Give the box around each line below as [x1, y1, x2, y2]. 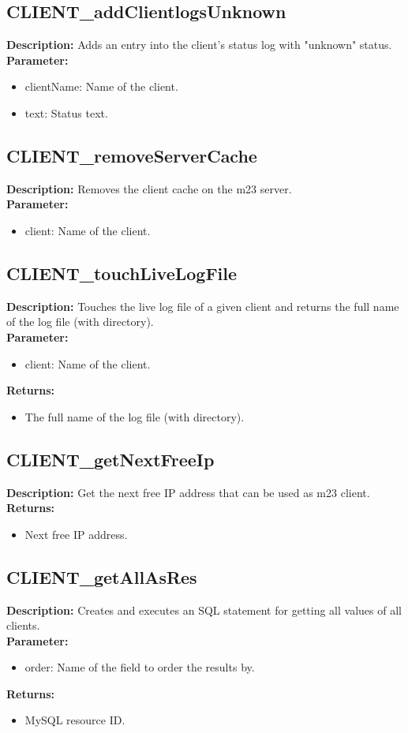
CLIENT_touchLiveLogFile [6, 260, 238, 285]
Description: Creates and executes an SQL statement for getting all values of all [6, 601, 402, 618]
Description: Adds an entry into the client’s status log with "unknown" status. [6, 36, 392, 53]
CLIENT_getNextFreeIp [6, 447, 215, 471]
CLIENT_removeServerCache [6, 143, 257, 167]
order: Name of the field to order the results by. [24, 659, 255, 675]
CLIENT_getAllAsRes [6, 564, 197, 589]
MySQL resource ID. [24, 712, 125, 728]
